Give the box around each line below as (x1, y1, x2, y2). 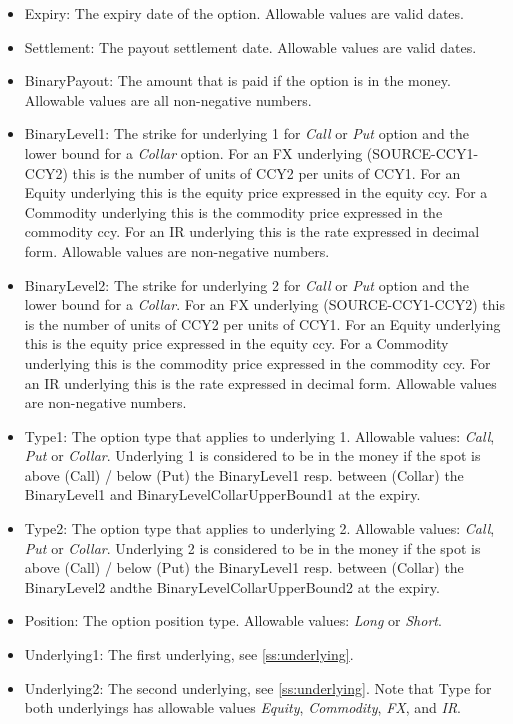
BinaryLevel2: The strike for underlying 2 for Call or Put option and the (24, 274, 469, 295)
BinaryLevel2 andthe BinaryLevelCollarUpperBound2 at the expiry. (24, 576, 440, 597)
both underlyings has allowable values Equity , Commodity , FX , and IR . (24, 697, 462, 718)
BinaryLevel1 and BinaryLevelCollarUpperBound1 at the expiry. (24, 484, 421, 505)
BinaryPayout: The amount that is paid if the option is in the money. (24, 70, 451, 91)
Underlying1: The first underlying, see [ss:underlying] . (24, 644, 354, 665)
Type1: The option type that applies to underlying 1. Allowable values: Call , (24, 425, 495, 446)
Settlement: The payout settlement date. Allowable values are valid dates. (24, 36, 477, 57)
